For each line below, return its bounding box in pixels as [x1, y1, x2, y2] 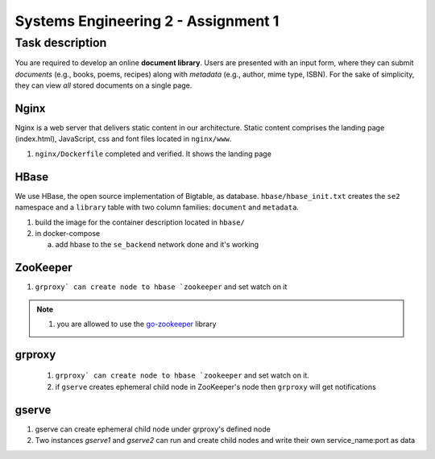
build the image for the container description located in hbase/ [35, 217, 245, 227]
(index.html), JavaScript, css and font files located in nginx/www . [14, 134, 232, 144]
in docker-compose [35, 228, 101, 238]
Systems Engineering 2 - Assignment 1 [14, 12, 280, 30]
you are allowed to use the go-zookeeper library [56, 319, 217, 329]
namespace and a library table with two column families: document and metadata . [14, 202, 300, 213]
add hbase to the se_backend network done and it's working [55, 240, 259, 250]
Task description [14, 35, 107, 50]
